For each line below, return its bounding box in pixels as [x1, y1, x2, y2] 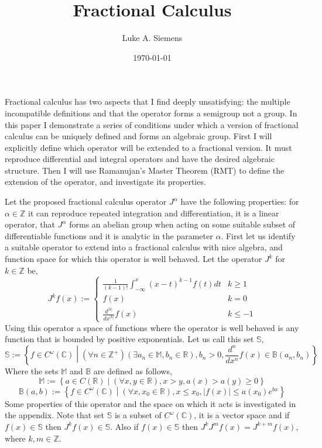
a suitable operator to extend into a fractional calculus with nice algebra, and [5, 241, 283, 253]
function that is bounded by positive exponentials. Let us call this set [5, 333, 254, 345]
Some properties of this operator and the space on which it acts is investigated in [5, 397, 296, 409]
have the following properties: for [180, 195, 299, 208]
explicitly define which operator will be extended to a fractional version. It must [5, 141, 292, 153]
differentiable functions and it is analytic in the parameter [5, 229, 213, 242]
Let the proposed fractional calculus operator [5, 195, 167, 208]
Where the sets [5, 365, 59, 377]
